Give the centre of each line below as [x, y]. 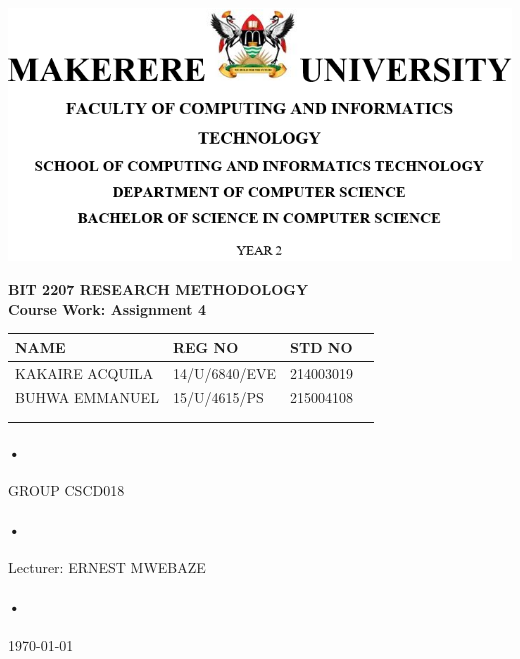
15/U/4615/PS [218, 397]
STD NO [321, 346]
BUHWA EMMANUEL [87, 397]
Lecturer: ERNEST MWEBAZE [107, 567]
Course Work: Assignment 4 [107, 308]
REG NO [205, 346]
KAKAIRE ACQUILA [84, 372]
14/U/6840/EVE [224, 372]
